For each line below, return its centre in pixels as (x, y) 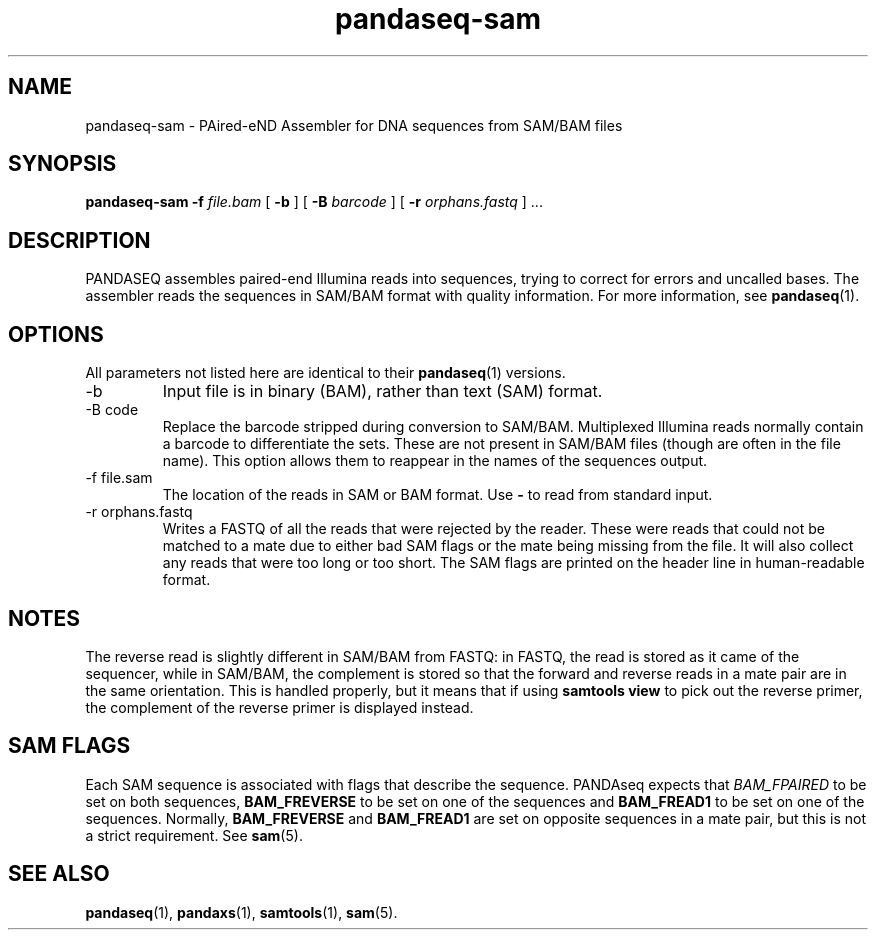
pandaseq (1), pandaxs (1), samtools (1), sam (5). (241, 912)
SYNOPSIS (62, 164)
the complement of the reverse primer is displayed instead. (279, 707)
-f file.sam (119, 478)
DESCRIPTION (79, 240)
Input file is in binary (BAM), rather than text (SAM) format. (382, 391)
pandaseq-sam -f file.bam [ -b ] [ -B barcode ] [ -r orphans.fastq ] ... (314, 202)
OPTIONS (56, 334)
